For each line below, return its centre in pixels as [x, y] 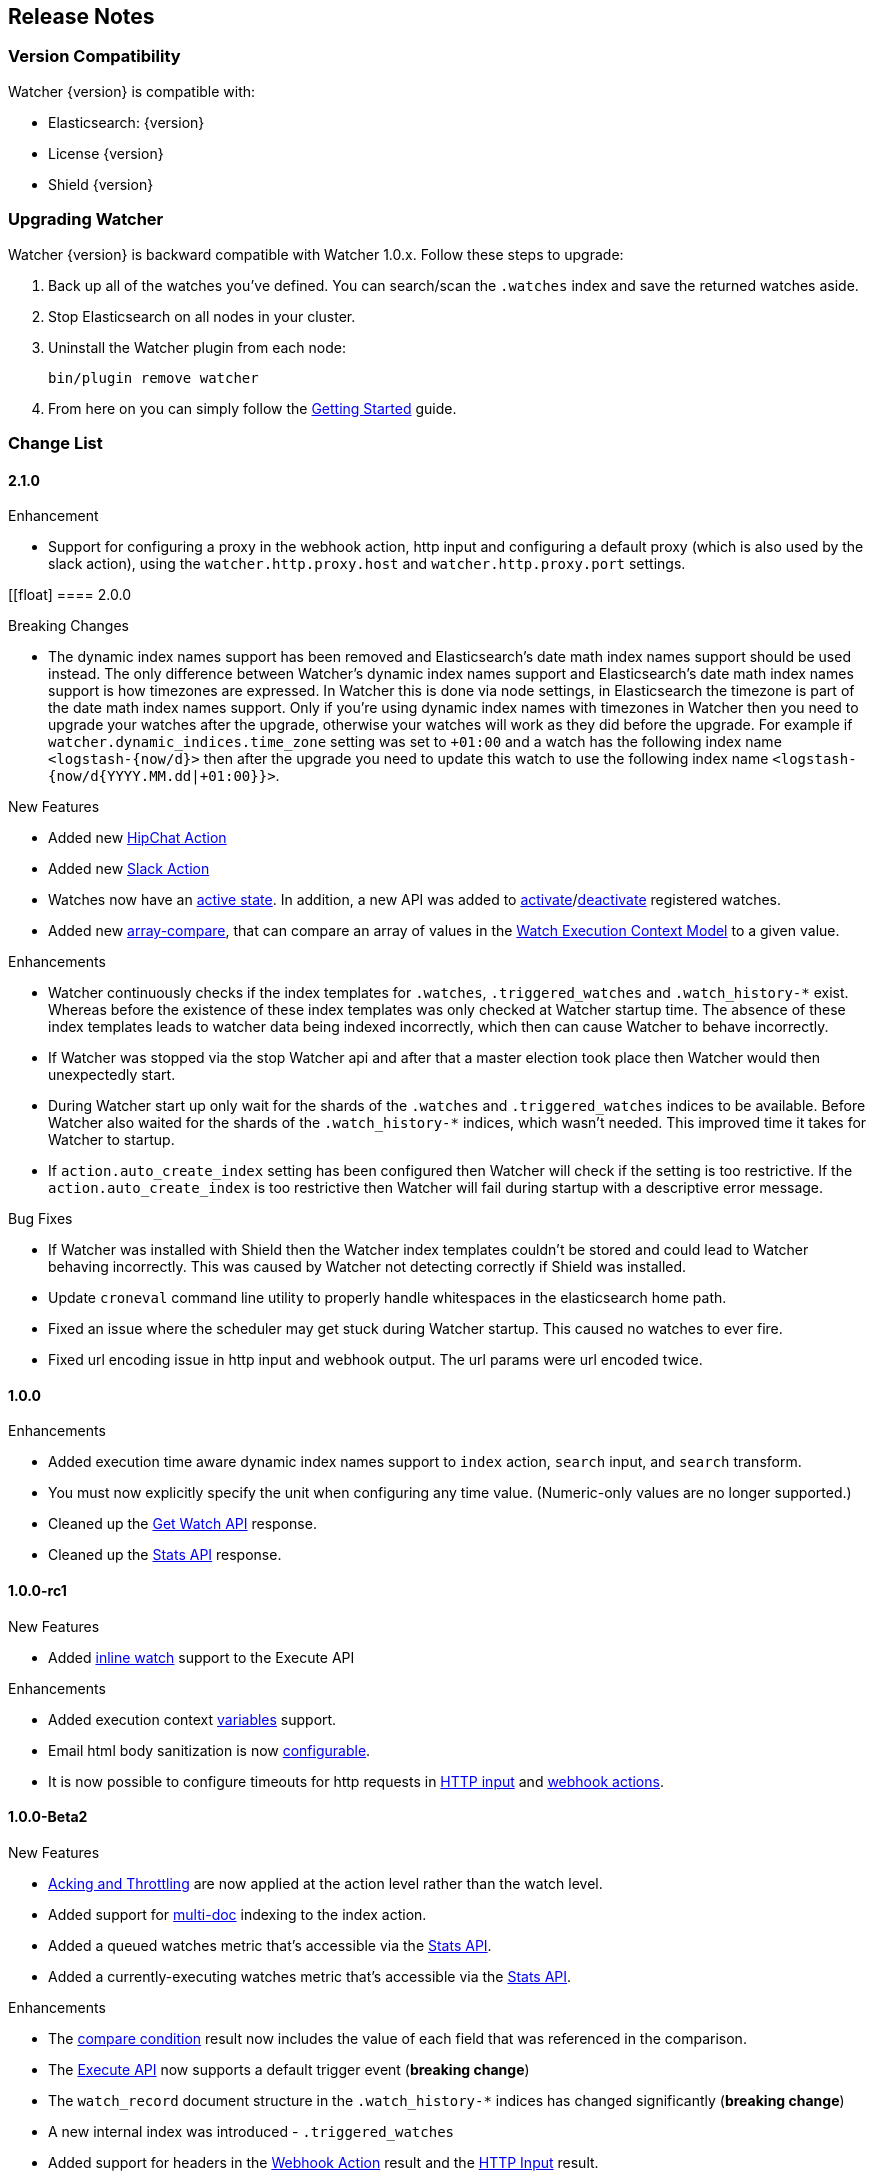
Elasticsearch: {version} [126, 122]
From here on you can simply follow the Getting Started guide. [252, 408]
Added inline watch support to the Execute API [201, 1657]
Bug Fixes [40, 1219]
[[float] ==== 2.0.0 [69, 595]
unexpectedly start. [112, 1075]
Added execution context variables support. [192, 1719]
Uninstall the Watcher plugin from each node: [197, 347]
